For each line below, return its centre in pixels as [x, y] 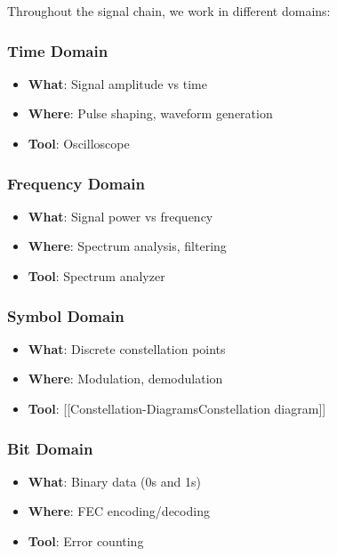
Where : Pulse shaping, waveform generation [150, 113]
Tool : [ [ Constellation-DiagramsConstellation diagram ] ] [177, 408]
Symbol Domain [66, 315]
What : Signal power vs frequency [120, 216]
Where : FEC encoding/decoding [119, 511]
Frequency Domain [76, 183]
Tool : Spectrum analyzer [96, 276]
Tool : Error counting [86, 541]
